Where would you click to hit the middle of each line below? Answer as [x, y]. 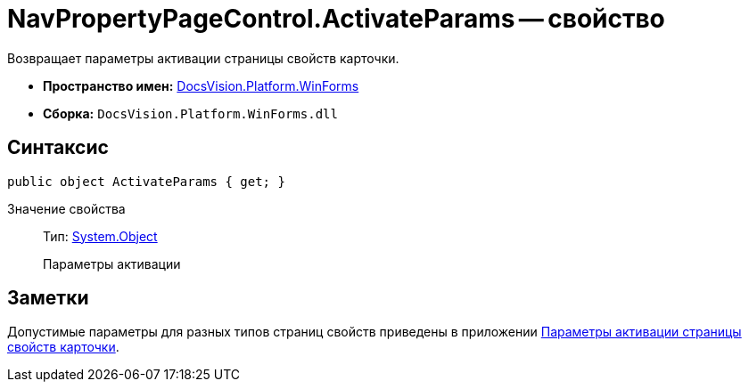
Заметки [48, 298]
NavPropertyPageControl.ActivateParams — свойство [336, 19]
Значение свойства [66, 208]
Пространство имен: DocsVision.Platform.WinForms [201, 85]
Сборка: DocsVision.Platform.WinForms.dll [190, 113]
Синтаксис [58, 148]
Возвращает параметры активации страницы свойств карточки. [203, 58]
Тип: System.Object [100, 236]
